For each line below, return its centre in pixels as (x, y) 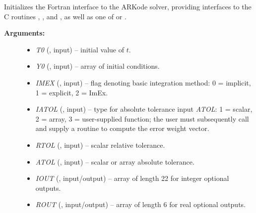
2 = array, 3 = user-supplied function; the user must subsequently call (142, 118)
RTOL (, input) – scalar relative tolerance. (100, 145)
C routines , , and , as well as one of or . (65, 16)
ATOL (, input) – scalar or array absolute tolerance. (115, 161)
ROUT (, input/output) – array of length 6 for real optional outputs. (141, 204)
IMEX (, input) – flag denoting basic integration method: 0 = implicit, (143, 82)
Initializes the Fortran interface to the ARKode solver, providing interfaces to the (128, 6)
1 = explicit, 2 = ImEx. (72, 92)
